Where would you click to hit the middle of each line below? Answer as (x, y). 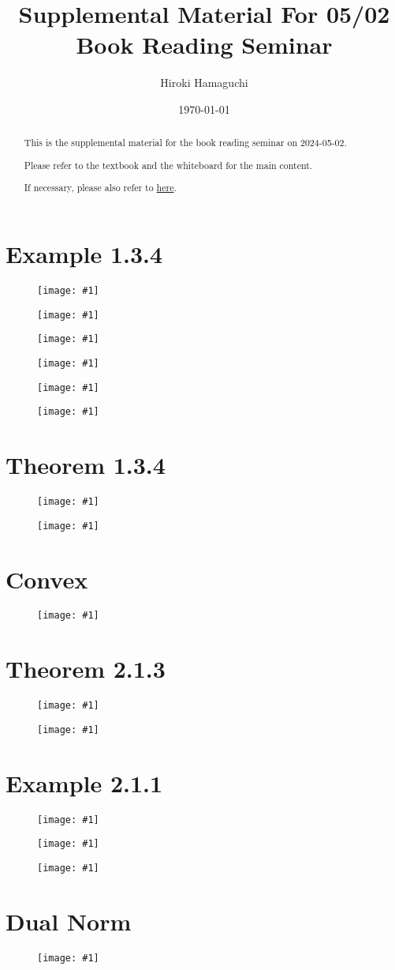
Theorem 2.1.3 (86, 669)
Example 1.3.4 (84, 254)
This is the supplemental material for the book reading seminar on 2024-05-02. (185, 143)
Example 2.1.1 (84, 782)
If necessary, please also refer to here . (100, 188)
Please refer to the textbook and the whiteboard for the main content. (168, 165)
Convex (47, 579)
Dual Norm (69, 921)
